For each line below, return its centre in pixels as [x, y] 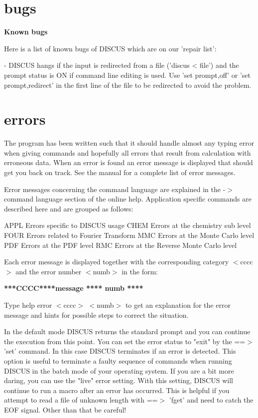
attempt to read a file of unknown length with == [81, 400]
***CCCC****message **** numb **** [74, 288]
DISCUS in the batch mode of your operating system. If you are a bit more [119, 370]
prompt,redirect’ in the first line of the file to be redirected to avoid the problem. [128, 85]
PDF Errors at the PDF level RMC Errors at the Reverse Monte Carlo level [121, 245]
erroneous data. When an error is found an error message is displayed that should [129, 162]
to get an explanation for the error [178, 305]
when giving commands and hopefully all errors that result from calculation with [128, 152]
